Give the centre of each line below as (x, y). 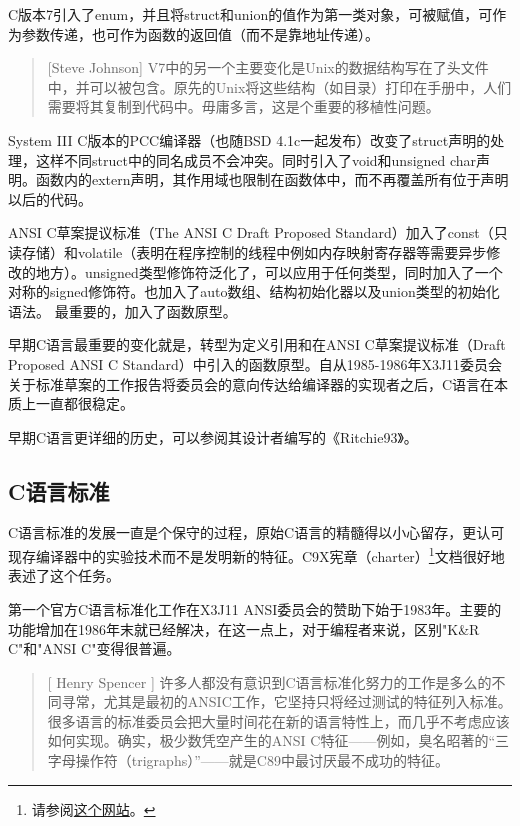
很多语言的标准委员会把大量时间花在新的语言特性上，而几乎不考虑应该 (278, 720)
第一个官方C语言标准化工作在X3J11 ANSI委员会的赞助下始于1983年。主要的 (255, 608)
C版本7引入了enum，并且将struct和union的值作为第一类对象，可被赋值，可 (250, 14)
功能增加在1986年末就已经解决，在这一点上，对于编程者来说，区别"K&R (244, 628)
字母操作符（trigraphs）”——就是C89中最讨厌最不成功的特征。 (248, 760)
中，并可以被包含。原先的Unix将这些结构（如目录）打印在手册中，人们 (279, 86)
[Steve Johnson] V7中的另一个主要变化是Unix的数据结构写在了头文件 (268, 67)
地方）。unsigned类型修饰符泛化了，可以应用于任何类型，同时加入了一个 (269, 271)
